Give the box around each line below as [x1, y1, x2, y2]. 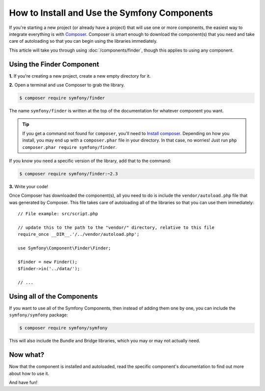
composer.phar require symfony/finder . [22, 144, 117, 150]
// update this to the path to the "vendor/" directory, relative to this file [18, 224, 214, 230]
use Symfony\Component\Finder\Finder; [18, 246, 111, 251]
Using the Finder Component [9, 60, 99, 68]
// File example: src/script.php [18, 211, 98, 217]
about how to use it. [9, 370, 49, 376]
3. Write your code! [9, 183, 49, 189]
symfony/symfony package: [9, 312, 68, 318]
